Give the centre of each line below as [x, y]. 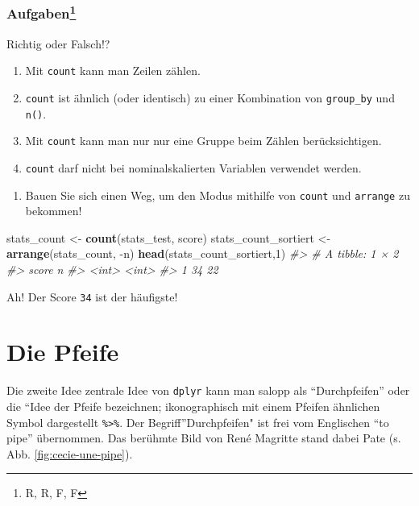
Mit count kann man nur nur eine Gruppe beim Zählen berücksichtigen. [203, 141]
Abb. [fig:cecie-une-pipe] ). [70, 453]
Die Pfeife [63, 352]
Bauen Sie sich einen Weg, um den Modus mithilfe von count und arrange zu [218, 195]
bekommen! [54, 211]
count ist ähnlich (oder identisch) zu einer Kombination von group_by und [210, 97]
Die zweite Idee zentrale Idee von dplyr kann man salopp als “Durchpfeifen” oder [208, 390]
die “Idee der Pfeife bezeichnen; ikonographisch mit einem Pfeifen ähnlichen [193, 406]
